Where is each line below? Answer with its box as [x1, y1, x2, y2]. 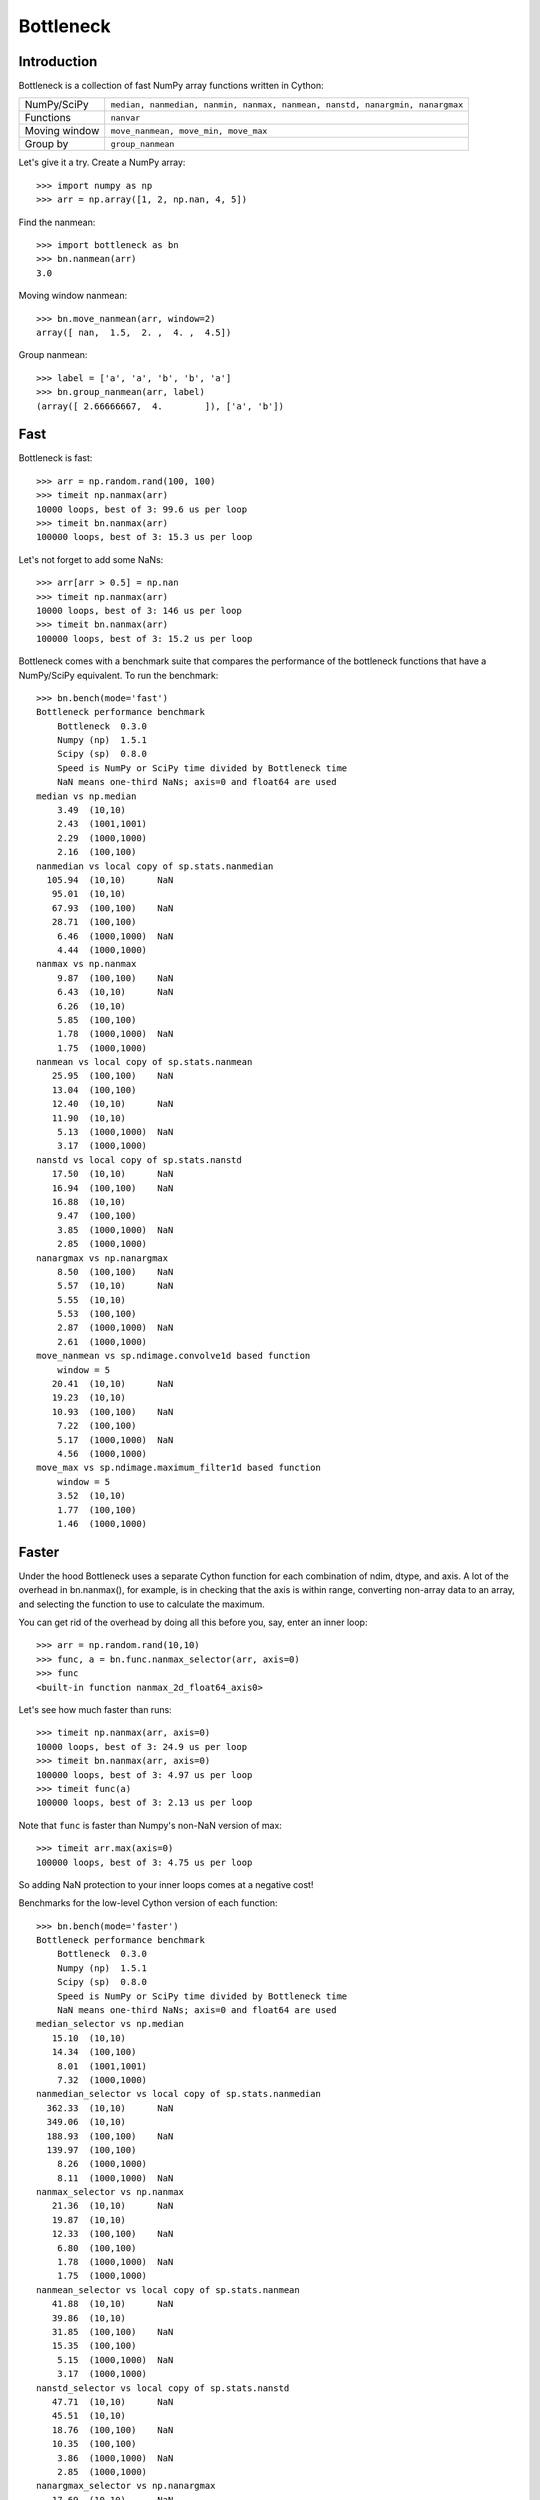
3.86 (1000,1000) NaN [56, 2452, 174, 2464]
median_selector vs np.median [36, 2018, 185, 2030]
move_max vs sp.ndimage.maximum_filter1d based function [36, 1462, 322, 1474]
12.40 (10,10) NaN [51, 1098, 174, 1110]
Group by [24, 137, 69, 151]
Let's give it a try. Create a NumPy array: [18, 156, 186, 169]
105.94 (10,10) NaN [46, 874, 174, 885]
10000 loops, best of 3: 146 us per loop [36, 605, 242, 616]
